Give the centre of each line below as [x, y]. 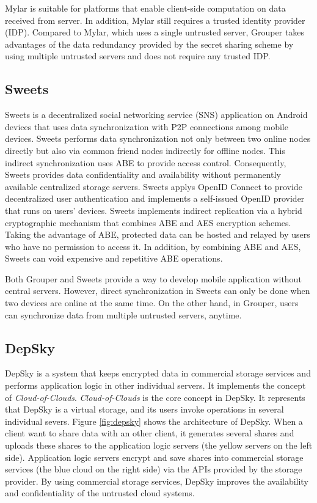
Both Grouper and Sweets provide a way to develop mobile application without [153, 278]
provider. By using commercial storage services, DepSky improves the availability [157, 481]
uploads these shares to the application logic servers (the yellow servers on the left [159, 445]
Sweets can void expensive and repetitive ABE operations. [114, 258]
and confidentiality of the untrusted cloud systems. [100, 493]
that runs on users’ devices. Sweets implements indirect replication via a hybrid [154, 210]
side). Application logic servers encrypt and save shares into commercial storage [154, 457]
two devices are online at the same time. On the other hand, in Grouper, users [152, 303]
